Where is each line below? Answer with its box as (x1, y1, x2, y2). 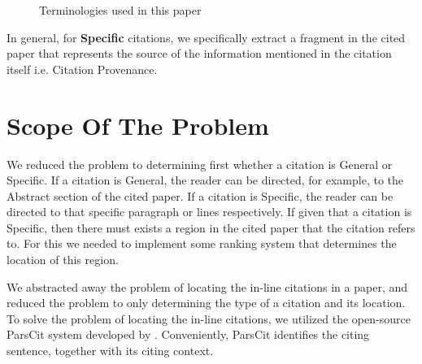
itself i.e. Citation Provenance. (7, 60, 158, 77)
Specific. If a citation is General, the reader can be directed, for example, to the (7, 171, 404, 188)
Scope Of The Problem (7, 108, 269, 141)
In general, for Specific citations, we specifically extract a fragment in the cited (7, 28, 406, 45)
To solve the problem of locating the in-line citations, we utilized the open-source (7, 310, 411, 327)
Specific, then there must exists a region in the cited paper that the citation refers (7, 219, 415, 236)
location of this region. (7, 251, 119, 268)
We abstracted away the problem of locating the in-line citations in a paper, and (7, 278, 408, 295)
